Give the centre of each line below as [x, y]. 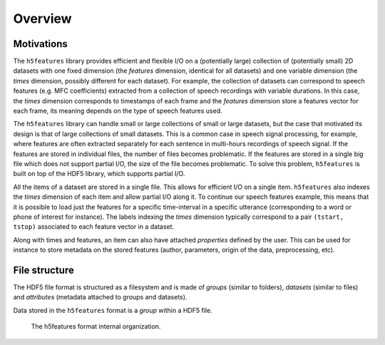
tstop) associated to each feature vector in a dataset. [94, 227]
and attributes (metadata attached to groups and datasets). [100, 297]
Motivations [40, 44]
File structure [43, 270]
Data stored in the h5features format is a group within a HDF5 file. [113, 310]
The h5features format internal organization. [96, 326]
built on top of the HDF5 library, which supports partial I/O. [99, 174]
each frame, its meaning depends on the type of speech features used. [118, 111]
